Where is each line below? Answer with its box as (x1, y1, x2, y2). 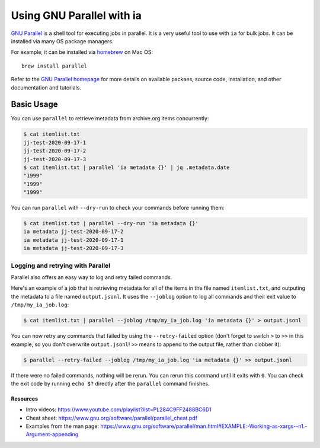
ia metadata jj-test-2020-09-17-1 (23, 236, 124, 243)
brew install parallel (21, 62, 88, 69)
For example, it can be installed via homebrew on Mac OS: (11, 49, 153, 56)
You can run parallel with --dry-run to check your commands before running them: (11, 204, 225, 212)
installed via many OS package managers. (11, 37, 114, 44)
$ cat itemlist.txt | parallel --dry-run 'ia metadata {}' (23, 220, 199, 227)
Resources (11, 395, 39, 402)
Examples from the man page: (25, 423, 100, 430)
